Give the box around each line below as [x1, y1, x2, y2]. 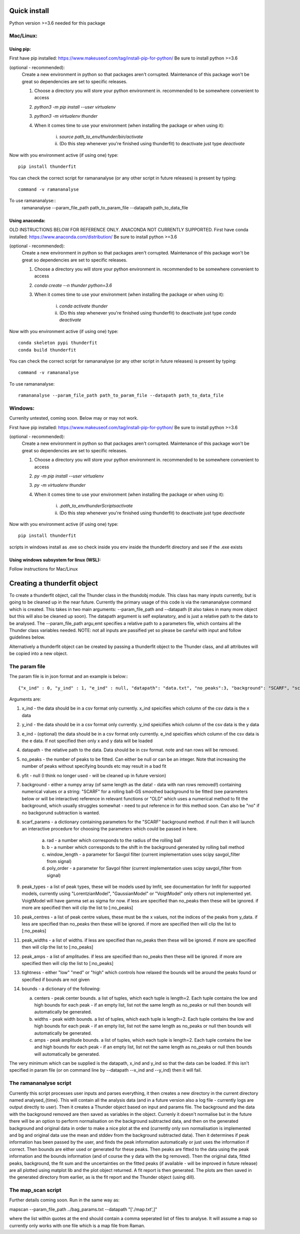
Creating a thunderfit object [9, 579, 98, 587]
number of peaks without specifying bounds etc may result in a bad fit [21, 763, 166, 769]
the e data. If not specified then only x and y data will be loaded [21, 738, 153, 744]
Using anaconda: [9, 217, 45, 223]
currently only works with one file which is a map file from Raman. [9, 1222, 145, 1228]
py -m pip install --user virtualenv [34, 473, 104, 479]
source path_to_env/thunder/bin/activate [59, 133, 143, 140]
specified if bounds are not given [21, 977, 90, 983]
